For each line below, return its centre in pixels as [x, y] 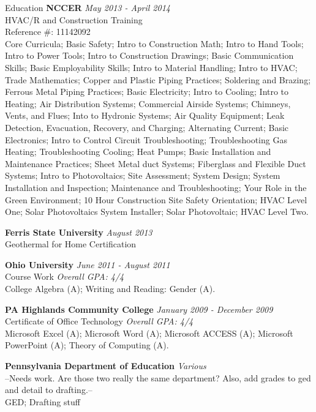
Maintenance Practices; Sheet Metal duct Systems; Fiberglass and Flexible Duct [156, 163]
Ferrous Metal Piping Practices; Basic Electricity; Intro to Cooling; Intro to [147, 92]
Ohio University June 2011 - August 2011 [88, 264]
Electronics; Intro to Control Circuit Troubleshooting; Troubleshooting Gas [146, 139]
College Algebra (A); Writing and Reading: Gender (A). [110, 289]
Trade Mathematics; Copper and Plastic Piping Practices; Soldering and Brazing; [158, 79]
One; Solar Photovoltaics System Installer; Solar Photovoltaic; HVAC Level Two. [157, 212]
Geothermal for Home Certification [71, 244]
